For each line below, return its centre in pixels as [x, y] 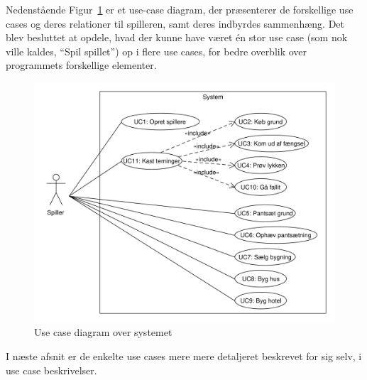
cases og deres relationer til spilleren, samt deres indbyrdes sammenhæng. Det [175, 23]
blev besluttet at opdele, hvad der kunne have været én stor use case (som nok [177, 37]
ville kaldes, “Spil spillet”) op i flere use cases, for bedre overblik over [157, 51]
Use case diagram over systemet [103, 332]
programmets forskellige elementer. [81, 65]
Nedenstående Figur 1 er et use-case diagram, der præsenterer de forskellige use [180, 9]
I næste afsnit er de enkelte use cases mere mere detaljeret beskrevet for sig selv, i [184, 356]
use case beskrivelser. [51, 370]
